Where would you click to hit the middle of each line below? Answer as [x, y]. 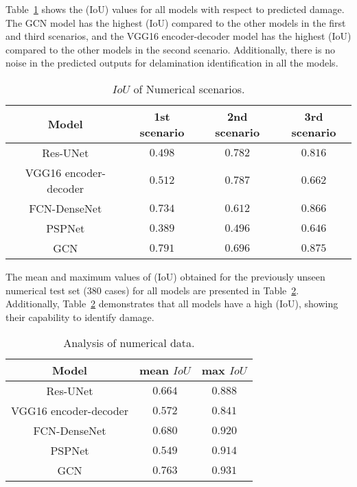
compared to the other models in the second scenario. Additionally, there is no [170, 49]
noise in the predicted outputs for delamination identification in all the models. [172, 63]
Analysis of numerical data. [129, 343]
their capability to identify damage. [80, 317]
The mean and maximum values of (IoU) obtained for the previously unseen [165, 276]
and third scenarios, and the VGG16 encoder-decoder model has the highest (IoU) [178, 36]
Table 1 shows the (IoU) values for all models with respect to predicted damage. [175, 9]
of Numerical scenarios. [189, 88]
